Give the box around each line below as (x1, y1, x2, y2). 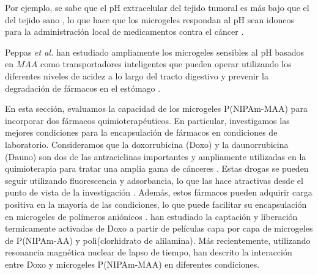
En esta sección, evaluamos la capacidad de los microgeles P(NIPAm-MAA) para (5, 102, 308, 115)
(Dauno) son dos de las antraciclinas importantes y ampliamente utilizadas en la (5, 150, 306, 163)
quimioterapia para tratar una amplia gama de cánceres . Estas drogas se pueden (5, 162, 309, 175)
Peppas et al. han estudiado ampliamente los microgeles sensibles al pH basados (5, 45, 304, 58)
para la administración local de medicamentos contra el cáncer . (5, 25, 244, 38)
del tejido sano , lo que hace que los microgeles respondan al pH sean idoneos (5, 13, 295, 26)
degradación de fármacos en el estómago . (5, 81, 161, 94)
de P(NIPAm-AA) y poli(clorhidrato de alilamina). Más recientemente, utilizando (5, 233, 311, 246)
